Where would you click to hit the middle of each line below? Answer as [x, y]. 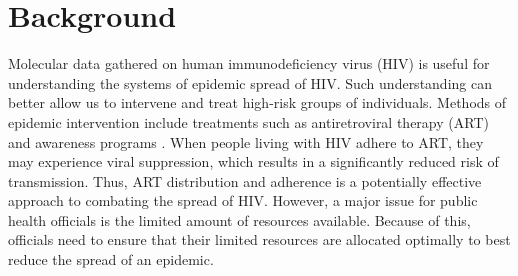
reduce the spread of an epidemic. [111, 259]
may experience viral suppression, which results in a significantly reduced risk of [253, 161]
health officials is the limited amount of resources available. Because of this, [239, 219]
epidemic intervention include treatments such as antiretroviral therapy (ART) [248, 121]
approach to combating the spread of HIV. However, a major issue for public [243, 200]
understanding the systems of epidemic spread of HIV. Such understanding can [250, 82]
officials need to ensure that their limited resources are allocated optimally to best [259, 239]
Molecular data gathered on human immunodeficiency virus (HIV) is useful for [249, 63]
